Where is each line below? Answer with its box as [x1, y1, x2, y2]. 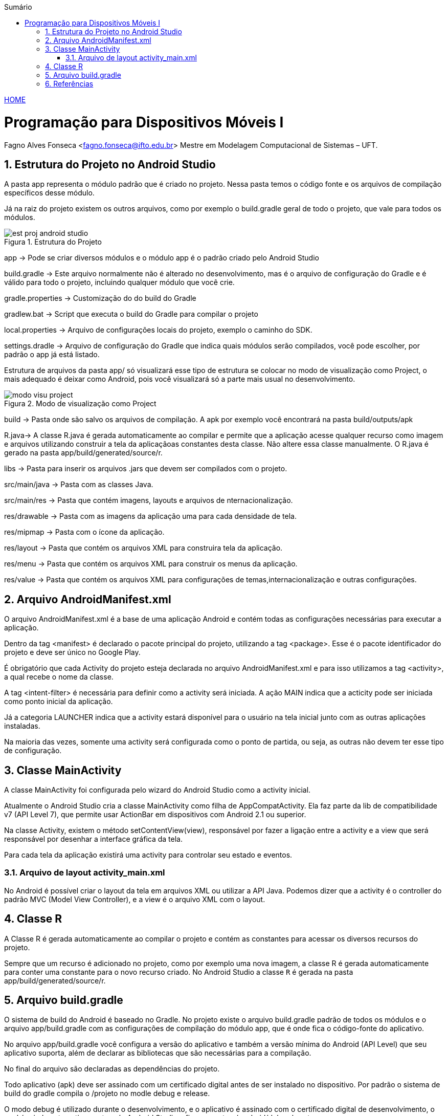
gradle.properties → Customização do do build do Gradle [4, 294, 196, 303]
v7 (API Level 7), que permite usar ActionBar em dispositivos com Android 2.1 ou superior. [4, 810, 306, 819]
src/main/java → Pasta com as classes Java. [4, 480, 153, 489]
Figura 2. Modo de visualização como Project [4, 399, 156, 408]
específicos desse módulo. [4, 188, 95, 198]
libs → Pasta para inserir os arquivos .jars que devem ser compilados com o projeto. [4, 464, 287, 473]
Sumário [4, 3, 32, 11]
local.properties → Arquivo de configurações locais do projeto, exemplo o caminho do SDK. [4, 325, 312, 335]
